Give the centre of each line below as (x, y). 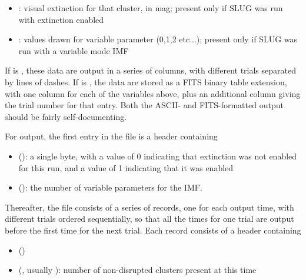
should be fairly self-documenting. (66, 116)
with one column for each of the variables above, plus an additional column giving (153, 93)
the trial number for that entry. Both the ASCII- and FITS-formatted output (144, 105)
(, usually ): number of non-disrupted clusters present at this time (137, 270)
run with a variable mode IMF (74, 50)
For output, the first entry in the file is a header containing (111, 136)
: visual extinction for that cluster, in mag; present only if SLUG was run (151, 8)
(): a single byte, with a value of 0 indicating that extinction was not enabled (158, 156)
